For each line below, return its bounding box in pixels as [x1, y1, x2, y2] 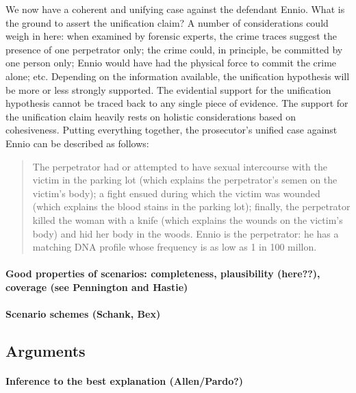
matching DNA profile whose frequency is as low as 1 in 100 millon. [32, 240, 317, 254]
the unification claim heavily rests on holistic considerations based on [5, 109, 296, 123]
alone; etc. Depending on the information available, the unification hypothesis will [5, 68, 350, 83]
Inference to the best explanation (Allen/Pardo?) [5, 374, 244, 388]
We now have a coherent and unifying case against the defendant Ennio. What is [5, 2, 345, 16]
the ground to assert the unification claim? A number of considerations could [5, 15, 329, 29]
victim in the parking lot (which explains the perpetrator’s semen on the [32, 173, 338, 187]
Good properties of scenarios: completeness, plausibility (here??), [5, 266, 320, 281]
